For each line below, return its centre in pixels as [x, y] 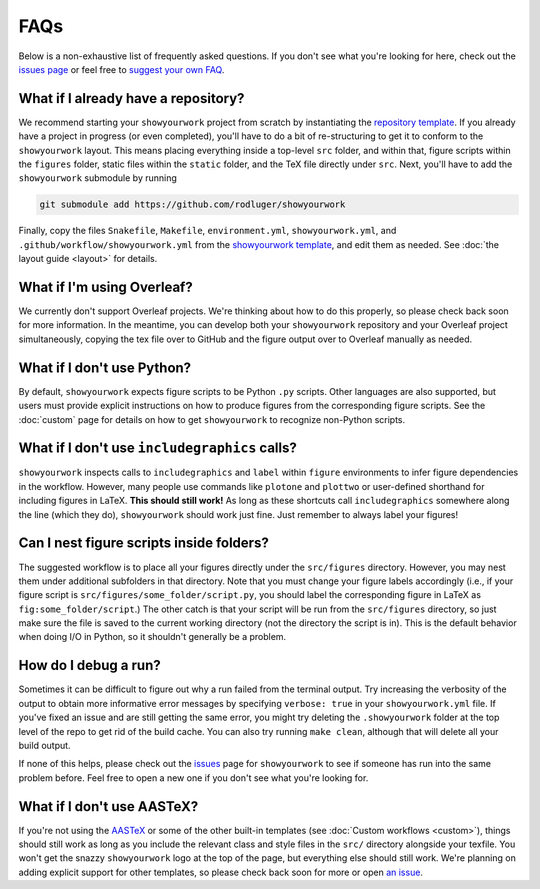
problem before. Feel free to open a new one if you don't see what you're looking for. [193, 777]
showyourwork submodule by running [97, 178]
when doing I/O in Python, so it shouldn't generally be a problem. [152, 637]
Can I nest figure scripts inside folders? [143, 543]
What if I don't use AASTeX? [108, 806]
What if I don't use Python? [105, 367]
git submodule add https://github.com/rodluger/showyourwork [192, 204]
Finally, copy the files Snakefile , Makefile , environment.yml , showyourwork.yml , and [207, 231]
